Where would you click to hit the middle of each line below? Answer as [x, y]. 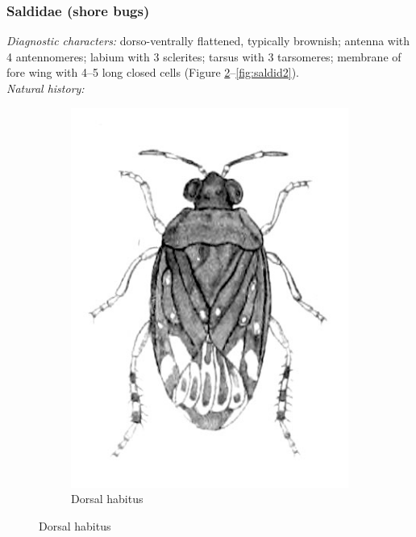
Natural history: [46, 88]
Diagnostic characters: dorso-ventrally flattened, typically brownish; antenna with [208, 41]
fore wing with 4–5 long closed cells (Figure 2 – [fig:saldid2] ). [153, 72]
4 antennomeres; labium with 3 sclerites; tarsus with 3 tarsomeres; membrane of [204, 56]
